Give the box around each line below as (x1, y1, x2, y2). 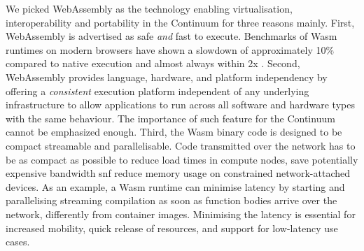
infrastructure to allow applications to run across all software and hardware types (6, 97, 355, 112)
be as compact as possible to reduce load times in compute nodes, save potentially (6, 152, 358, 166)
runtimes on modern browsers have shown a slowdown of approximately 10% (6, 42, 335, 57)
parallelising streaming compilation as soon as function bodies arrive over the (6, 193, 337, 208)
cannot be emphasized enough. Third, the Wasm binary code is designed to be (6, 124, 342, 139)
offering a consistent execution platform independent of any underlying (6, 83, 309, 98)
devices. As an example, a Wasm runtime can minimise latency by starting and (6, 179, 345, 194)
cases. (6, 234, 30, 249)
